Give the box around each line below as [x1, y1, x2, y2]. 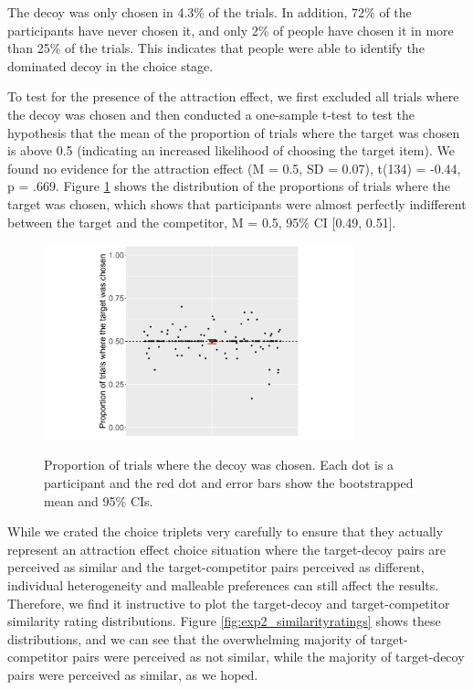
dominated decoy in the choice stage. [7, 56, 214, 75]
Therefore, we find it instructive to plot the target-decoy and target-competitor [7, 593, 450, 612]
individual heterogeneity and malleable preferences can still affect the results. [7, 575, 439, 594]
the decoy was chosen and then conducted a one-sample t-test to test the [7, 104, 415, 123]
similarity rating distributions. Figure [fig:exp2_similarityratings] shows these [7, 611, 441, 631]
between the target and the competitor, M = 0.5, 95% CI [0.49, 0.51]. [7, 212, 396, 231]
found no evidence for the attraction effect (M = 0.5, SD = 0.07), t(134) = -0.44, [7, 158, 461, 177]
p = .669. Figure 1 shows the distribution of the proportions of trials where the [7, 176, 451, 196]
